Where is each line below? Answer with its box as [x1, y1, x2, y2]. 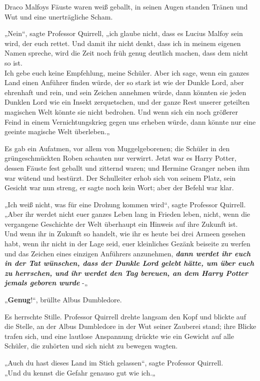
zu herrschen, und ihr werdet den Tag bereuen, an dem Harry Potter [4, 267, 248, 278]
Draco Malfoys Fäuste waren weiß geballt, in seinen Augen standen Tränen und [4, 2, 248, 12]
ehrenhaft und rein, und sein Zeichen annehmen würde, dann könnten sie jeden [4, 87, 246, 97]
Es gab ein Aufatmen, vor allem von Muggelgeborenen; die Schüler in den [4, 143, 230, 153]
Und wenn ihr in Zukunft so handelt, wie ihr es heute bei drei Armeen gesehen [4, 228, 245, 239]
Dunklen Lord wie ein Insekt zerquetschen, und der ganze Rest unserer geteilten [4, 97, 250, 107]
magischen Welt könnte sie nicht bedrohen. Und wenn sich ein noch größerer [4, 106, 238, 117]
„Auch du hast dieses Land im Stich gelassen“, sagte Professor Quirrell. [4, 357, 223, 367]
